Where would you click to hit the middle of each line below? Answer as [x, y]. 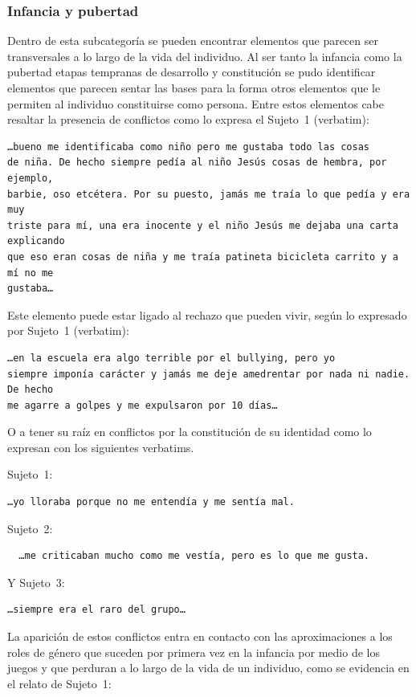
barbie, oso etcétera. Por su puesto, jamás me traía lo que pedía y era [209, 194]
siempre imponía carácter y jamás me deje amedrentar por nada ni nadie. [209, 374]
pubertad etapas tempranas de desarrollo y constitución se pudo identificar [192, 72]
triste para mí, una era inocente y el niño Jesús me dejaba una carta [203, 225]
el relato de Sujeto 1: [59, 683]
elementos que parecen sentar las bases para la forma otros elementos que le [194, 88]
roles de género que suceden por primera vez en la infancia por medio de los [194, 652]
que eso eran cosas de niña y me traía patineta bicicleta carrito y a [203, 257]
